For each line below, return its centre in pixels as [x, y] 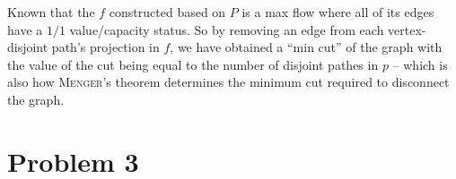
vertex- [407, 29]
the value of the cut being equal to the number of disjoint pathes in [193, 64]
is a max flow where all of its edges [338, 12]
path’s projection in [105, 47]
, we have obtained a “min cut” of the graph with [306, 47]
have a [25, 29]
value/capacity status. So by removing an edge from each [227, 29]
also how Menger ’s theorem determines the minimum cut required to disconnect [228, 82]
